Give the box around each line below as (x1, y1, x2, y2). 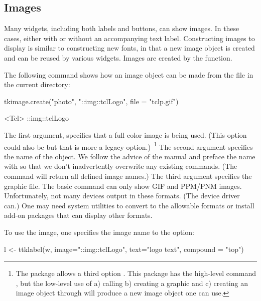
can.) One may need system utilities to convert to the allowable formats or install (4, 200, 254, 210)
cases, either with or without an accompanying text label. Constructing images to (4, 33, 255, 43)
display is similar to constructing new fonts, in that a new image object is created (4, 43, 255, 53)
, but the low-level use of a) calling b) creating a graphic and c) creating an (16, 277, 248, 288)
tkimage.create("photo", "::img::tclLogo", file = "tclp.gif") (4, 96, 179, 106)
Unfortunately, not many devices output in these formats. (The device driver (4, 190, 240, 201)
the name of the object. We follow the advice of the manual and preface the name (4, 151, 255, 161)
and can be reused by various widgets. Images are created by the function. (4, 52, 232, 63)
